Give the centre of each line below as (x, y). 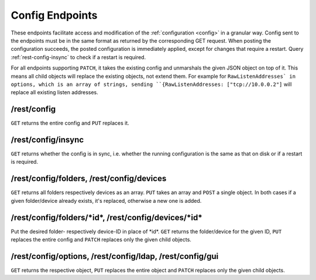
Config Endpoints (54, 15)
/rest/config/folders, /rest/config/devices (89, 179)
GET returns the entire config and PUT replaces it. (70, 123)
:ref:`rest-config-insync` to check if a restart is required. (78, 57)
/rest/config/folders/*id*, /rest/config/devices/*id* (107, 217)
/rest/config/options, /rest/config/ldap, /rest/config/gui (115, 256)
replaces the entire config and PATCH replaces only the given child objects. (101, 240)
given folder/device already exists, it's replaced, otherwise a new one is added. (106, 201)
